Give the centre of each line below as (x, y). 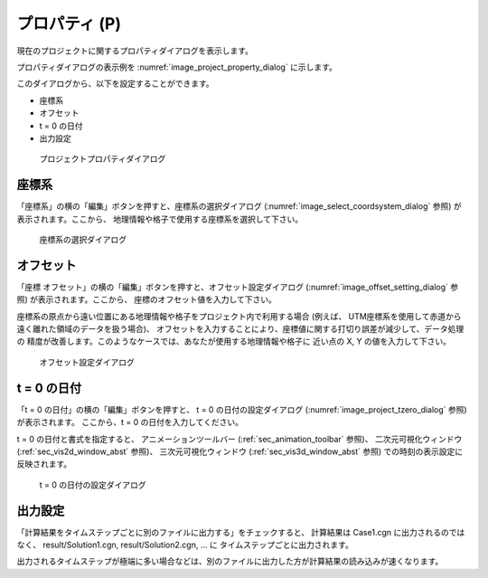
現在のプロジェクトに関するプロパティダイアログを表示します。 (135, 51)
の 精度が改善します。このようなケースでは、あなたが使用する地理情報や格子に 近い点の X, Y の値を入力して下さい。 (234, 341)
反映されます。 (44, 464)
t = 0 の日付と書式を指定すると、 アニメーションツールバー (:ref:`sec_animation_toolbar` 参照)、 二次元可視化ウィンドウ (239, 439)
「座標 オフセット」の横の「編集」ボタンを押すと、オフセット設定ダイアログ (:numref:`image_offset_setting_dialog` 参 (238, 287)
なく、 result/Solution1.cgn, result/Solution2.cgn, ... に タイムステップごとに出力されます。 (185, 545)
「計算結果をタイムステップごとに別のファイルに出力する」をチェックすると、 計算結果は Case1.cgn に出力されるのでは (241, 532)
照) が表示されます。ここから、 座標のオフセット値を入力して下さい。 (147, 299)
